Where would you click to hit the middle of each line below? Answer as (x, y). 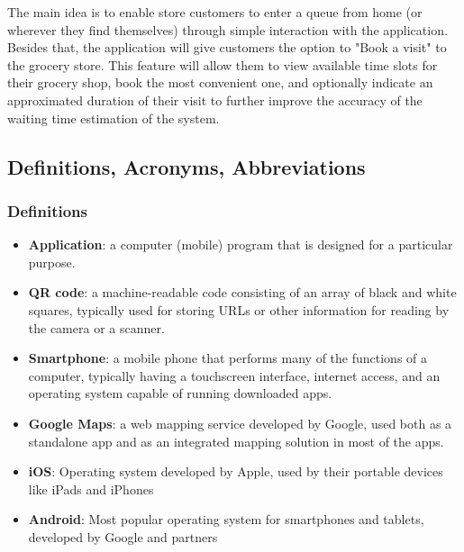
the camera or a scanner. (96, 327)
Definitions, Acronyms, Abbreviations (187, 166)
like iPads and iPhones (91, 489)
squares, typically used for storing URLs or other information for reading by (239, 309)
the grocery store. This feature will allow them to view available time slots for (223, 64)
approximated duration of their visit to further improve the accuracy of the (215, 100)
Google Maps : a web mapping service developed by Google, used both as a (240, 423)
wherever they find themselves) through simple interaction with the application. (227, 29)
